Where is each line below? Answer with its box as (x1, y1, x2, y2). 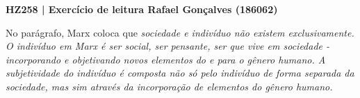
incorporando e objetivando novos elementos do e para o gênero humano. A (6, 52, 326, 66)
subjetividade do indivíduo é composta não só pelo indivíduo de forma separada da (6, 66, 354, 80)
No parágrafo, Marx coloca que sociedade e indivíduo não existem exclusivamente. (6, 25, 354, 39)
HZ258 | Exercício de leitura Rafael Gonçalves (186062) (6, 2, 278, 16)
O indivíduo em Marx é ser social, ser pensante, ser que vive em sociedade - (6, 39, 330, 53)
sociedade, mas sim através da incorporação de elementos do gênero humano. (6, 79, 333, 93)
